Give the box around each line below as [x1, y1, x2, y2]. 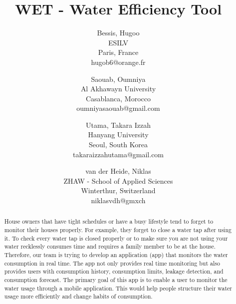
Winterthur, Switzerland [81, 185, 156, 196]
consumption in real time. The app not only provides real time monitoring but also [4, 259, 220, 267]
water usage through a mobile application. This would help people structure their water [4, 284, 233, 292]
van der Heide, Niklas [85, 166, 151, 176]
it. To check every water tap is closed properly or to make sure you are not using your [4, 234, 228, 242]
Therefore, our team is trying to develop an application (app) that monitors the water [4, 251, 228, 259]
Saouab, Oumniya [91, 73, 146, 84]
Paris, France [98, 47, 139, 57]
